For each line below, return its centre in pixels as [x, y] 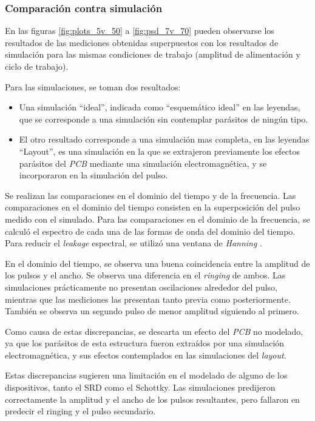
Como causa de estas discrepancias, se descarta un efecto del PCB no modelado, [154, 331]
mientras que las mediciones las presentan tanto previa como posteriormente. [148, 299]
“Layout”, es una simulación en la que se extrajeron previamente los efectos [160, 151]
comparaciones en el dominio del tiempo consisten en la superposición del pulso [153, 207]
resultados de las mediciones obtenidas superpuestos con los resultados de [142, 42]
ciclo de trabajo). [37, 66]
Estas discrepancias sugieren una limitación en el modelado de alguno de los [146, 375]
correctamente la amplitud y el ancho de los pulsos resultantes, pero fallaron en [152, 399]
